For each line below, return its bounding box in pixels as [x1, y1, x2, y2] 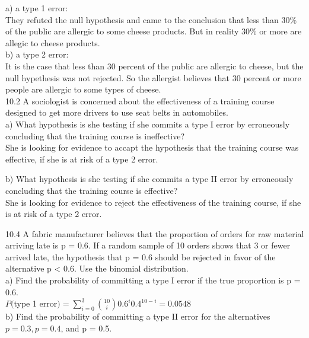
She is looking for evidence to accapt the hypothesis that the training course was [5, 141, 299, 154]
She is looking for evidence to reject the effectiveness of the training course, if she [5, 196, 301, 208]
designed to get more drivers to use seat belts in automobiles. [5, 106, 228, 119]
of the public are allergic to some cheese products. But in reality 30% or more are [5, 25, 302, 37]
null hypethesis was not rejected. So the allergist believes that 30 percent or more [5, 71, 301, 84]
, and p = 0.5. [60, 321, 112, 334]
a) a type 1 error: [5, 2, 68, 14]
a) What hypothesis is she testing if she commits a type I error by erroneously [5, 117, 290, 130]
